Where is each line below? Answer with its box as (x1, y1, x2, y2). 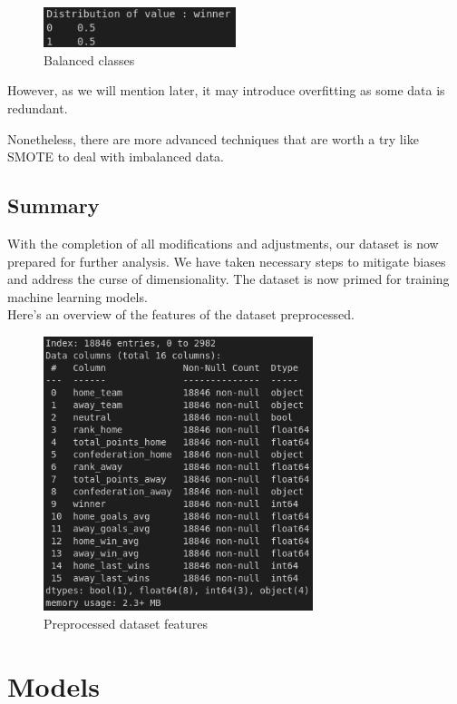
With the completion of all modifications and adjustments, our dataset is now (7, 233, 439, 252)
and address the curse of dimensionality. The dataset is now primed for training (7, 269, 450, 288)
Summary (7, 191, 100, 220)
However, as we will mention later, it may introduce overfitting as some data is (7, 81, 445, 100)
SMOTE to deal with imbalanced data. (7, 147, 224, 166)
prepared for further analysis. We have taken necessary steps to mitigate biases (7, 251, 446, 270)
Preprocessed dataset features (44, 614, 209, 633)
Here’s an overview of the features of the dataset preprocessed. (7, 305, 355, 324)
